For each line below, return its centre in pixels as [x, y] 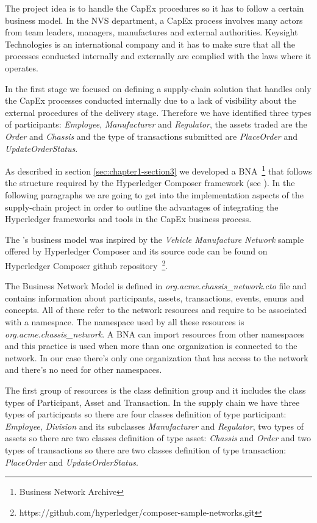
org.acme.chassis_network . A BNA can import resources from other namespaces [155, 334]
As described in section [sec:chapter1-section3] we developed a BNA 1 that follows [158, 170]
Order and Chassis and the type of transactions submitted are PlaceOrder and [151, 136]
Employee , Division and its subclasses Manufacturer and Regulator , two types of [154, 426]
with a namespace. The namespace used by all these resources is [125, 321]
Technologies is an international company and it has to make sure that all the [150, 44]
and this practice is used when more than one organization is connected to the [151, 346]
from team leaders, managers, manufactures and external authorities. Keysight [151, 32]
